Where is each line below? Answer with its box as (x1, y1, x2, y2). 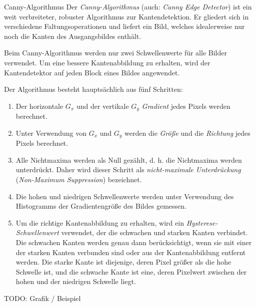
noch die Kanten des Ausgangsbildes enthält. (4, 30, 141, 41)
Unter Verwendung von (15, 127, 87, 138)
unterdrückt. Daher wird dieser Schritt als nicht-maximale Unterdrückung (15, 164, 241, 175)
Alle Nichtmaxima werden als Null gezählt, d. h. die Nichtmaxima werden (15, 154, 242, 165)
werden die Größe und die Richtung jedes (124, 127, 250, 138)
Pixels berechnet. (15, 138, 68, 148)
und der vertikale (76, 100, 129, 111)
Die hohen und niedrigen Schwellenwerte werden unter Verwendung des (15, 191, 234, 201)
